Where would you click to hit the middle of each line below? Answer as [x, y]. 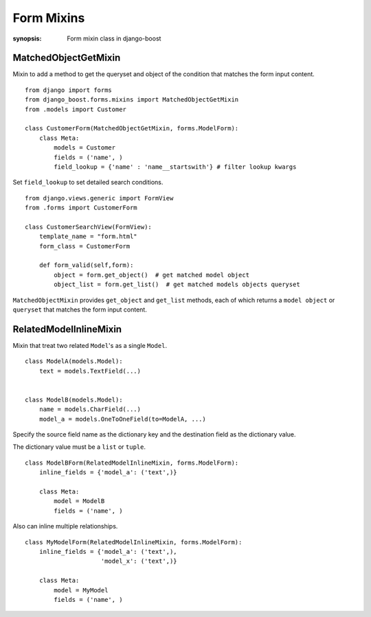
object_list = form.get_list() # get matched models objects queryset [177, 284]
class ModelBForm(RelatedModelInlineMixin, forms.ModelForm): [132, 463]
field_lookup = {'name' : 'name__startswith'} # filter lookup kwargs [175, 167]
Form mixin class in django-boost [114, 38]
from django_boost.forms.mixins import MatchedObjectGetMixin [132, 100]
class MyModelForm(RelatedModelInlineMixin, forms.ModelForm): [134, 542]
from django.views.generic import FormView [99, 198]
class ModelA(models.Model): [74, 361]
